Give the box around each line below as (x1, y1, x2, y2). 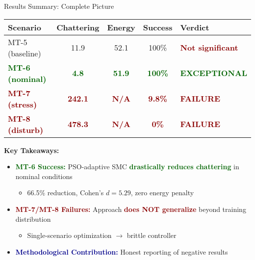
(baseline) (8, 47, 41, 59)
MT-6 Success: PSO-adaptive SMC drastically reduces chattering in (15, 161, 239, 172)
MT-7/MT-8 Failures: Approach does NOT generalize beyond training (15, 204, 246, 214)
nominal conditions (15, 171, 73, 181)
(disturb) (8, 124, 44, 135)
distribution (15, 213, 51, 224)
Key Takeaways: (4, 145, 59, 155)
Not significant (180, 42, 238, 53)
